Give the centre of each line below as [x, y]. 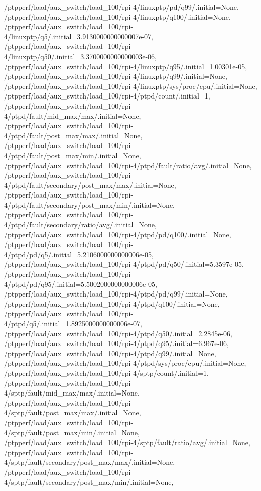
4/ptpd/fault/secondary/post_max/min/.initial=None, [89, 204]
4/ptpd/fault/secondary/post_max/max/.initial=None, [90, 185]
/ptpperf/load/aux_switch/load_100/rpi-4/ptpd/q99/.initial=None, [110, 353]
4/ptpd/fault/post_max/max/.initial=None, [73, 135]
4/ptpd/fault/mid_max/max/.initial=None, [73, 115]
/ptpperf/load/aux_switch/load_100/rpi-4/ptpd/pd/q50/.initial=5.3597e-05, [124, 264]
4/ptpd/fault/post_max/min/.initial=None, [73, 155]
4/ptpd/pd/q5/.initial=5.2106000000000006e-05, [79, 254]
